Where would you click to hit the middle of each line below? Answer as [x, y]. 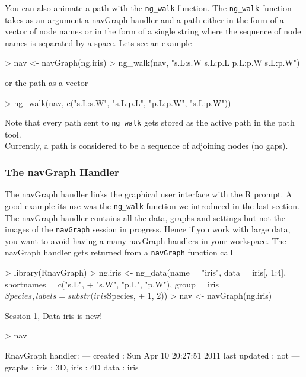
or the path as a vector [47, 83]
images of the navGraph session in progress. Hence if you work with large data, [148, 229]
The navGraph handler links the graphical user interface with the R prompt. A [149, 194]
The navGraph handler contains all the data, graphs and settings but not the [145, 217]
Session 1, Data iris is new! [54, 315]
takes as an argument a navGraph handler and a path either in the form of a [144, 19]
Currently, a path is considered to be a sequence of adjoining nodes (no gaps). [146, 146]
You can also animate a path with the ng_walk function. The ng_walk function [148, 8]
